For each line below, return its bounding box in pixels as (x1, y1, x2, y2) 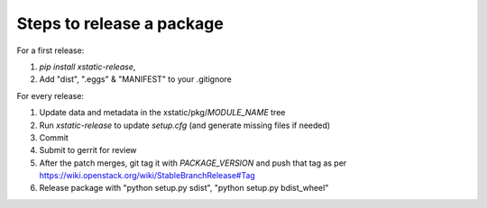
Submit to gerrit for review (39, 145, 137, 156)
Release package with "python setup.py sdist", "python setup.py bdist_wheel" (39, 183, 329, 194)
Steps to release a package (16, 14, 225, 33)
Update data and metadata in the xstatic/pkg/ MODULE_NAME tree (39, 107, 286, 118)
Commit (39, 131, 69, 143)
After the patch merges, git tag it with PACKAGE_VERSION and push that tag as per (39, 158, 347, 168)
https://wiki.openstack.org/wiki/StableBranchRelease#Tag (39, 170, 256, 181)
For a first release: (16, 45, 85, 56)
